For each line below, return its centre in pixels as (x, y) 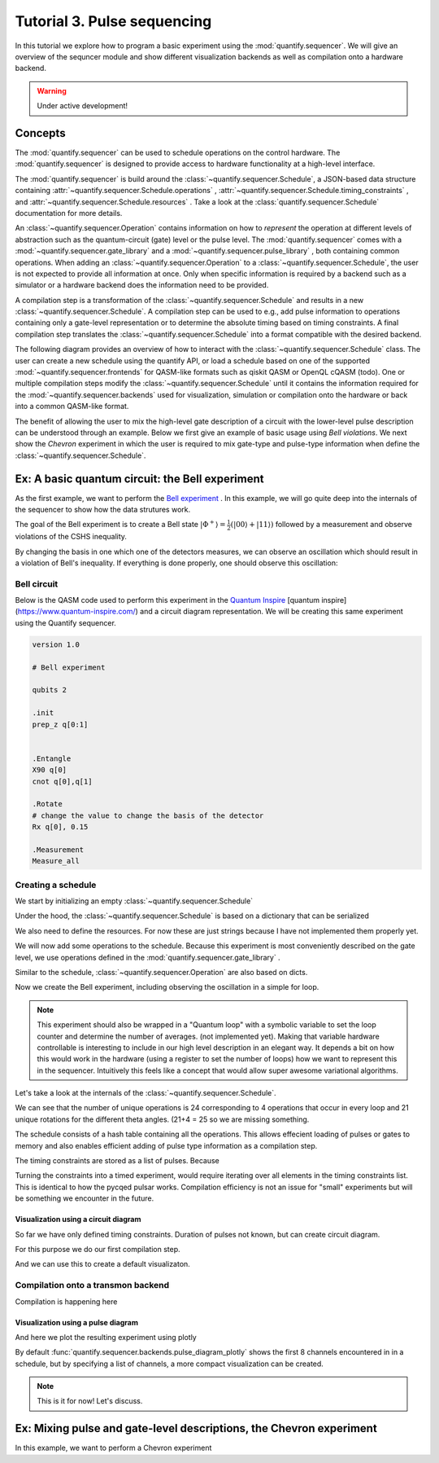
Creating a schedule (56, 885)
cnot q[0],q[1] (62, 781)
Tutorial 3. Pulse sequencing (113, 21)
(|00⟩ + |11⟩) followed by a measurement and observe (321, 525)
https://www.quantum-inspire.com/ (76, 612)
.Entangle (52, 758)
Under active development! (83, 106)
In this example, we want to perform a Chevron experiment (113, 1448)
